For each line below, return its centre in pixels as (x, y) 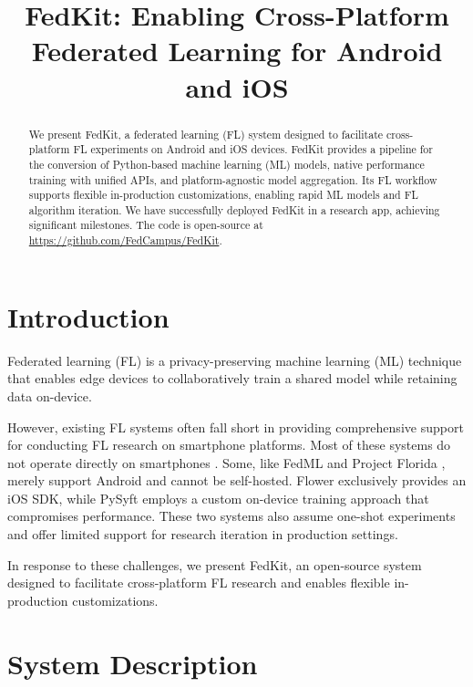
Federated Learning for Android (237, 51)
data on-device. (50, 396)
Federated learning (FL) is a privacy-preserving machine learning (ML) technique (235, 360)
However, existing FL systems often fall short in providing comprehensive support (236, 427)
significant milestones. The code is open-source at (146, 225)
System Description (133, 663)
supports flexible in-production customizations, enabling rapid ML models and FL (223, 195)
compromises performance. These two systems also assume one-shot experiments (231, 516)
